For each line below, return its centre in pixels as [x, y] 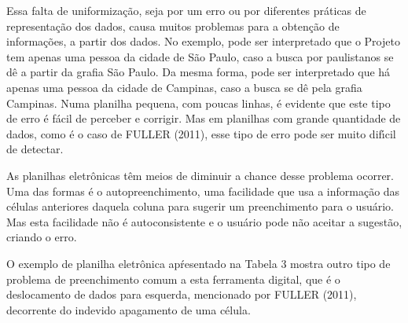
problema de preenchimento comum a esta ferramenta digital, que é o [173, 279]
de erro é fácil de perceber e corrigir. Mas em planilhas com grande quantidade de [204, 118]
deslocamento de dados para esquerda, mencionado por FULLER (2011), [182, 294]
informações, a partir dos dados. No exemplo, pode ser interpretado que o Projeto [203, 41]
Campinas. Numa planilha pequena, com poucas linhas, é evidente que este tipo [198, 103]
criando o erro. [42, 237]
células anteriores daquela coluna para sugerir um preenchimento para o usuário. [200, 206]
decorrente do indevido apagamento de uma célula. [129, 309]
